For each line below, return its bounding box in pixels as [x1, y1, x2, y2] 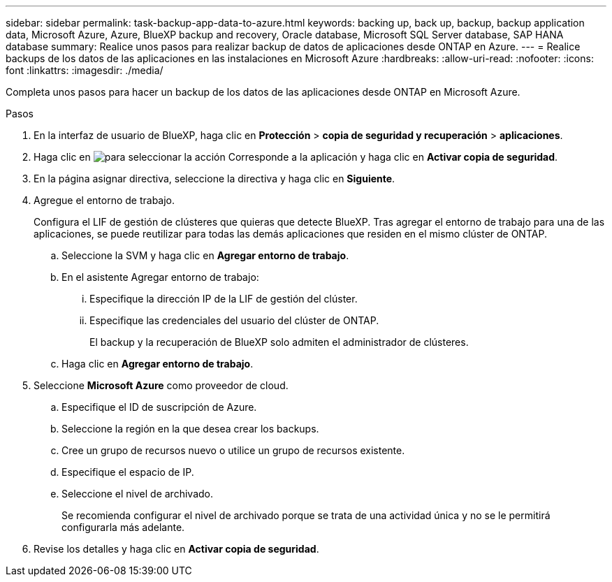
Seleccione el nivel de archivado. [61, 488, 213, 500]
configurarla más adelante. [61, 521, 185, 533]
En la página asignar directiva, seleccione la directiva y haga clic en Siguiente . [34, 173, 395, 184]
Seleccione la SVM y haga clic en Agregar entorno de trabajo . [61, 249, 349, 261]
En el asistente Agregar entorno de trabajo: [61, 271, 259, 283]
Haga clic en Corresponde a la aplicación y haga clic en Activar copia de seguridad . [34, 151, 558, 163]
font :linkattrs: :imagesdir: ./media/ [6, 64, 163, 76]
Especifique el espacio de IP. [61, 466, 194, 478]
